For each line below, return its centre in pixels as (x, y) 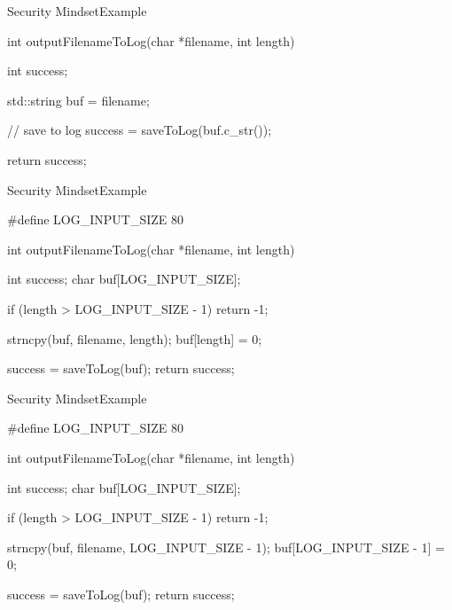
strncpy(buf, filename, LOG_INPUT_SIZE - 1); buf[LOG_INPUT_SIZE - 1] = (226, 547)
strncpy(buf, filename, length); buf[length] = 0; (135, 338)
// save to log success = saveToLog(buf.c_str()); (140, 130)
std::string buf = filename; (78, 100)
